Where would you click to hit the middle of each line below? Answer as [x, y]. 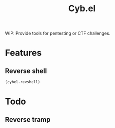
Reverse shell [26, 71]
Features [23, 53]
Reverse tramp [28, 119]
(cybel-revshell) [23, 82]
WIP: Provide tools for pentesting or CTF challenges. [58, 33]
